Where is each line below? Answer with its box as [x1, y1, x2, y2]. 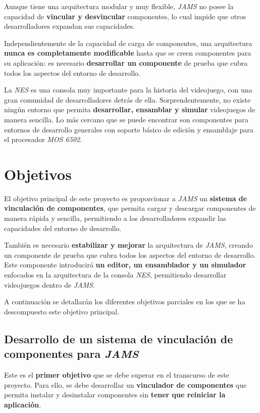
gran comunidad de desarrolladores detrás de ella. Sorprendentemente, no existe [4, 94, 251, 105]
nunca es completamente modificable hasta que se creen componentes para [4, 48, 251, 58]
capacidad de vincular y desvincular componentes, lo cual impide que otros [4, 11, 246, 21]
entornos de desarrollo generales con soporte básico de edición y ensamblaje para [4, 124, 253, 134]
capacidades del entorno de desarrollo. [4, 222, 122, 233]
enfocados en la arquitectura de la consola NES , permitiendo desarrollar [4, 269, 227, 280]
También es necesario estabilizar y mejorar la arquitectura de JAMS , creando [4, 240, 253, 250]
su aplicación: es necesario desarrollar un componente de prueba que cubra [4, 57, 248, 68]
